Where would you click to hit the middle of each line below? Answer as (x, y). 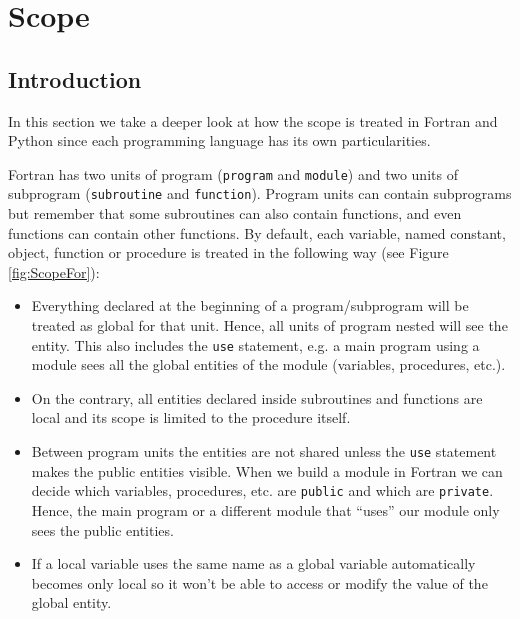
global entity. (71, 602)
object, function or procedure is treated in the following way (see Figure (228, 252)
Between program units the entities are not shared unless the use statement (264, 451)
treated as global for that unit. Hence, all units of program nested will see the (269, 325)
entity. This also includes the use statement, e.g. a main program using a (255, 344)
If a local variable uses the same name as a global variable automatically (253, 563)
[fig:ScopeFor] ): (54, 271)
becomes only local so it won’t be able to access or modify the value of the (259, 582)
